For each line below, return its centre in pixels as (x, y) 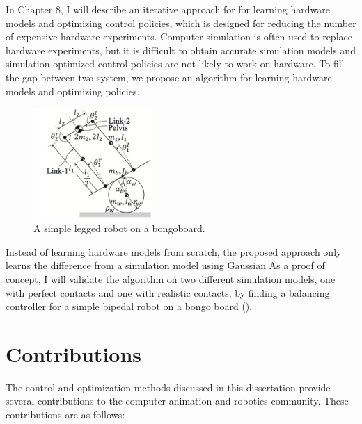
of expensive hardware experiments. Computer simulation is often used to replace (179, 36)
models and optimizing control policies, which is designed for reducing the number (181, 23)
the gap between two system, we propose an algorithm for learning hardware (169, 77)
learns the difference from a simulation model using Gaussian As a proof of (165, 265)
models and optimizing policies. (73, 91)
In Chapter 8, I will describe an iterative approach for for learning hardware (168, 9)
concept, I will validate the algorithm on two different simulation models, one (171, 278)
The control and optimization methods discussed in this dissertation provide (168, 387)
